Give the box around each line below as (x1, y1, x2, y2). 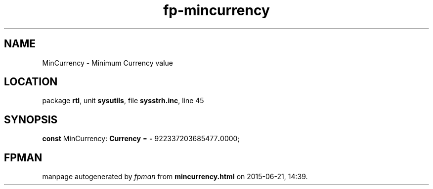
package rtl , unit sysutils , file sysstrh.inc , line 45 (42, 96, 204, 105)
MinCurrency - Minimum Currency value (42, 58, 173, 67)
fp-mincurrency (163, 2, 270, 19)
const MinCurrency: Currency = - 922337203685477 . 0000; (42, 134, 240, 143)
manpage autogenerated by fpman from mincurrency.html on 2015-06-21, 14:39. (42, 172, 308, 181)
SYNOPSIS (4, 113, 58, 126)
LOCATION (4, 76, 58, 88)
